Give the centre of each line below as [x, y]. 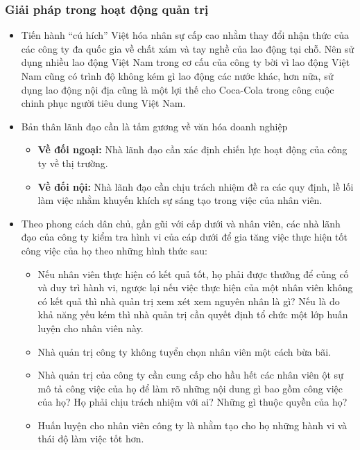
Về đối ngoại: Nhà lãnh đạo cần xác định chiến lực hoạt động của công [192, 149]
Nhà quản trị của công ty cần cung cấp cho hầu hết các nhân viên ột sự [190, 375]
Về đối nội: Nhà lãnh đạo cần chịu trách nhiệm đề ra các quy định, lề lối [196, 186]
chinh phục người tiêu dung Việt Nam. [103, 103]
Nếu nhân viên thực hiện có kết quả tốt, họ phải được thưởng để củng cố [193, 274]
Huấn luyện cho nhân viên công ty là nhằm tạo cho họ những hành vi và [192, 425]
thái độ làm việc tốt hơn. [91, 439]
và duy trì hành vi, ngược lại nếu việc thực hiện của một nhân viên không [195, 287]
